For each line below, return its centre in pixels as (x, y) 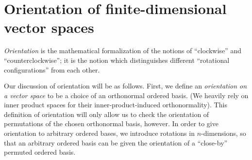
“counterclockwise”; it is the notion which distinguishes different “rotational (117, 60)
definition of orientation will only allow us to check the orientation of (107, 114)
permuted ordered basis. (40, 152)
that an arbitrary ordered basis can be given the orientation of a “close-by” (116, 142)
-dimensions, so (224, 133)
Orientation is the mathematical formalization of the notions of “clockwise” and (123, 51)
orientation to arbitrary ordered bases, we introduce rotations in (99, 133)
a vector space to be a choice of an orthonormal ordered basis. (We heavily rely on (126, 95)
